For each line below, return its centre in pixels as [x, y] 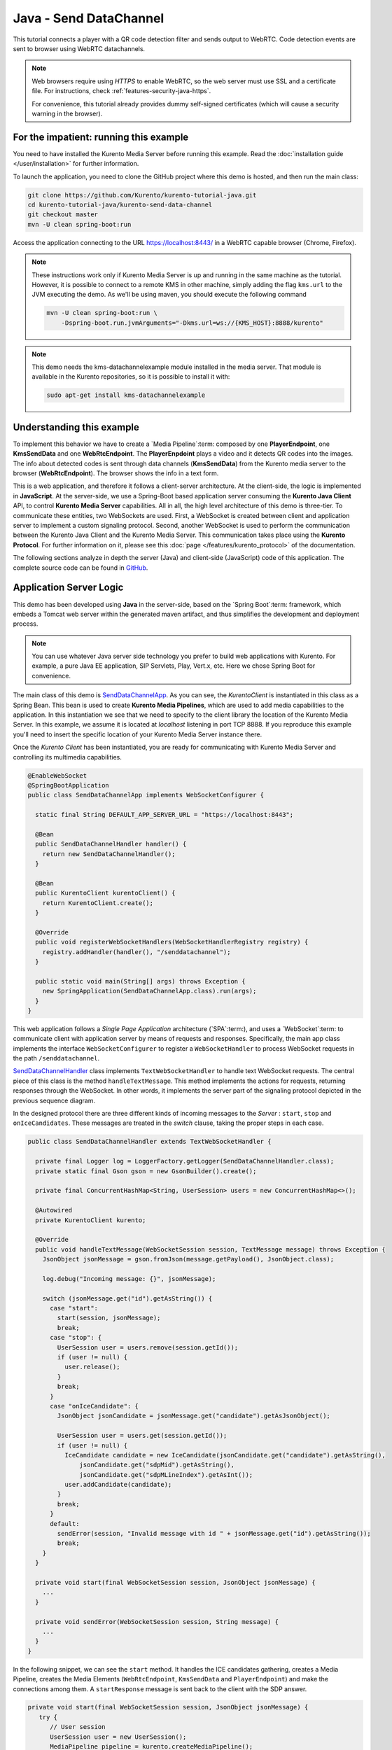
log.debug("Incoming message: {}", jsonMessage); [129, 1279]
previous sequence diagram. [54, 1100]
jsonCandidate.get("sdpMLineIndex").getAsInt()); [166, 1475]
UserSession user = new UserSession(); [118, 1737]
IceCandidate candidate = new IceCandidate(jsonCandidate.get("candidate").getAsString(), [225, 1455]
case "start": [74, 1308]
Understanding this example [76, 427]
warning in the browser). [67, 113]
